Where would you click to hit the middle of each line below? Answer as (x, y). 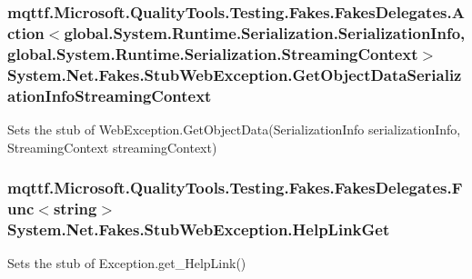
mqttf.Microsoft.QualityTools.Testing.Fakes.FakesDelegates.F (235, 188)
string (75, 208)
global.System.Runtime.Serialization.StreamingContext (213, 53)
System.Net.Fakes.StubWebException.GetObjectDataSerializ (235, 74)
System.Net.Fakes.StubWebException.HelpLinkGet (199, 229)
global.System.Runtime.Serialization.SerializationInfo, (265, 32)
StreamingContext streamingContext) (112, 147)
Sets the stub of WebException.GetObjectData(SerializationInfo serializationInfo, (234, 129)
